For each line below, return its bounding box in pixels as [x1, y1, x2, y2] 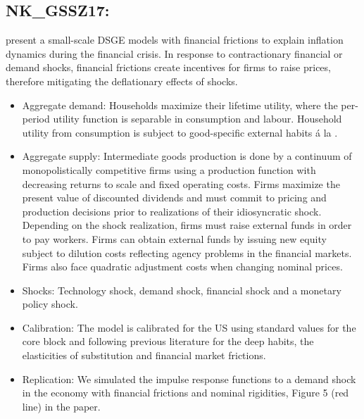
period [22, 111, 50, 126]
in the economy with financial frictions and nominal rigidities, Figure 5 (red [22, 385, 349, 400]
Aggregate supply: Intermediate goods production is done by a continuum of [22, 149, 352, 163]
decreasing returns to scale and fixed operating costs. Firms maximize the [22, 176, 340, 191]
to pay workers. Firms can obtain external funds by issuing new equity [22, 231, 327, 246]
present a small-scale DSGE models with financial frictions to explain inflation [6, 32, 344, 47]
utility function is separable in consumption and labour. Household [53, 111, 342, 126]
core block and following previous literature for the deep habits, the [22, 334, 314, 349]
